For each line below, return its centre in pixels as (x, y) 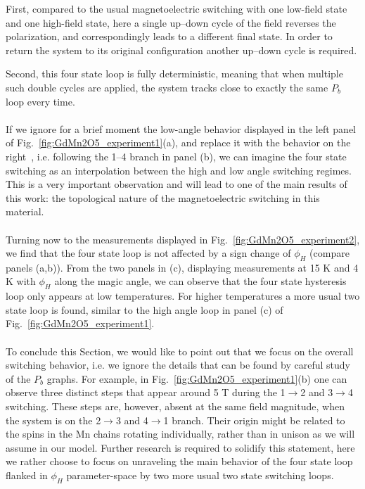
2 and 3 (317, 392)
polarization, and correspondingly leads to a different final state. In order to (169, 36)
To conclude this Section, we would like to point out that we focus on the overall (180, 351)
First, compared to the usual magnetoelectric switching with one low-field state (177, 8)
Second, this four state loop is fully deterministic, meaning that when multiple (174, 74)
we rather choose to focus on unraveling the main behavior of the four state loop (179, 461)
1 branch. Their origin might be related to (254, 420)
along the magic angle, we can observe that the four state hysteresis (200, 281)
